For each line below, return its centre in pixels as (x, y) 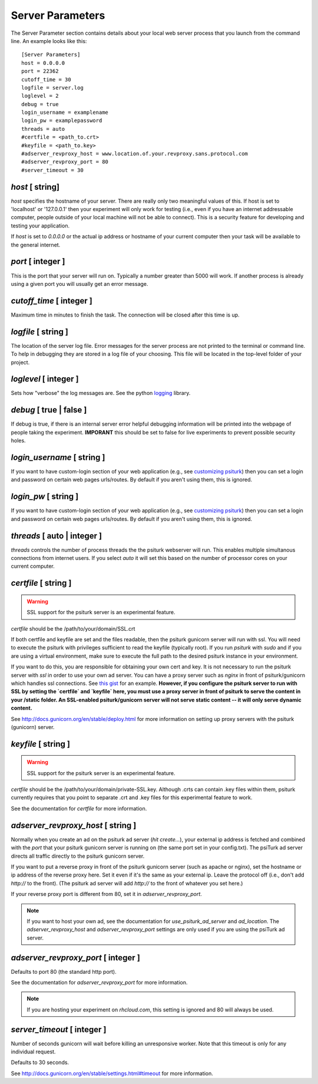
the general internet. (36, 245)
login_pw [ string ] (45, 497)
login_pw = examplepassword (62, 121)
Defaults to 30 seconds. (40, 1062)
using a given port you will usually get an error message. (79, 284)
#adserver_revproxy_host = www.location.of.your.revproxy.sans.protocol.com (135, 154)
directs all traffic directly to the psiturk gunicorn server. (78, 856)
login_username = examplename (65, 113)
